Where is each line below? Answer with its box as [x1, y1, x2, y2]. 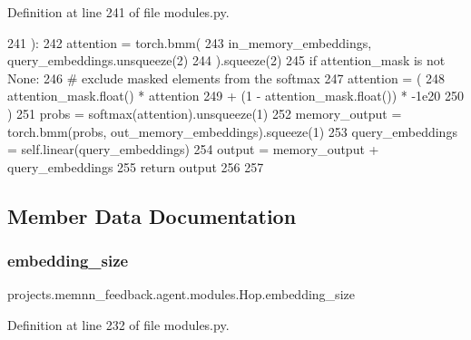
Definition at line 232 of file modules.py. [7, 315, 230, 334]
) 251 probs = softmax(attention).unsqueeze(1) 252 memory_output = [7, 103, 402, 122]
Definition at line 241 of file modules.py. [7, 3, 230, 21]
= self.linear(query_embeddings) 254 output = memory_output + [7, 140, 379, 159]
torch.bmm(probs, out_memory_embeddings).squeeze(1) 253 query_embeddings [7, 121, 457, 141]
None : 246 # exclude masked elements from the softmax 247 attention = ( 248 [7, 68, 446, 87]
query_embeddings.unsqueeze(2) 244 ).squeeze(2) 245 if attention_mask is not [7, 51, 446, 70]
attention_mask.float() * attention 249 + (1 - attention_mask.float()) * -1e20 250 [7, 86, 464, 105]
